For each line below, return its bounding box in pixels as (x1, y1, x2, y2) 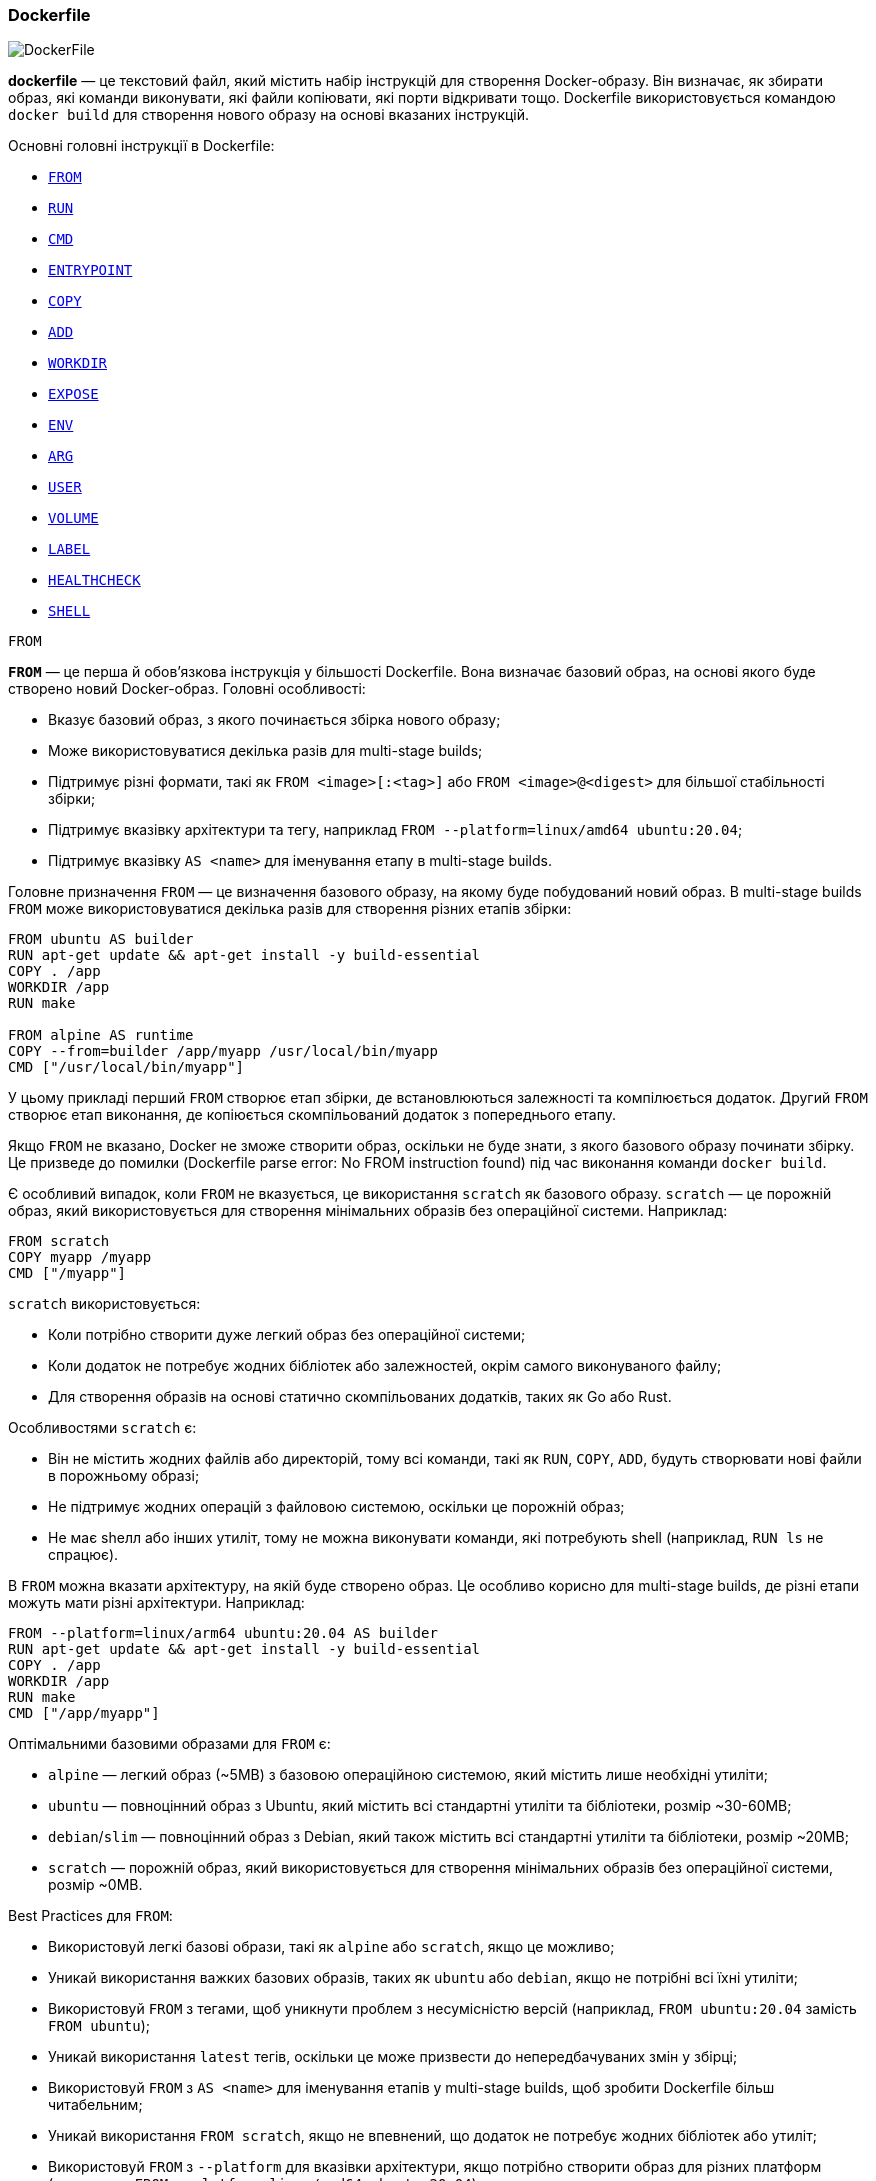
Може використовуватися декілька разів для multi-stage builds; (48, 742, 483, 760)
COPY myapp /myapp (8, 1249, 152, 1266)
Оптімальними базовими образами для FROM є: (8, 1735, 331, 1753)
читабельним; (48, 2096, 143, 2114)
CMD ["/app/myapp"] (8, 1705, 160, 1722)
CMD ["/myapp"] (8, 1265, 127, 1282)
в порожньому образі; (48, 1467, 200, 1485)
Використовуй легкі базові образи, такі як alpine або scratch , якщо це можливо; (48, 1938, 615, 1956)
